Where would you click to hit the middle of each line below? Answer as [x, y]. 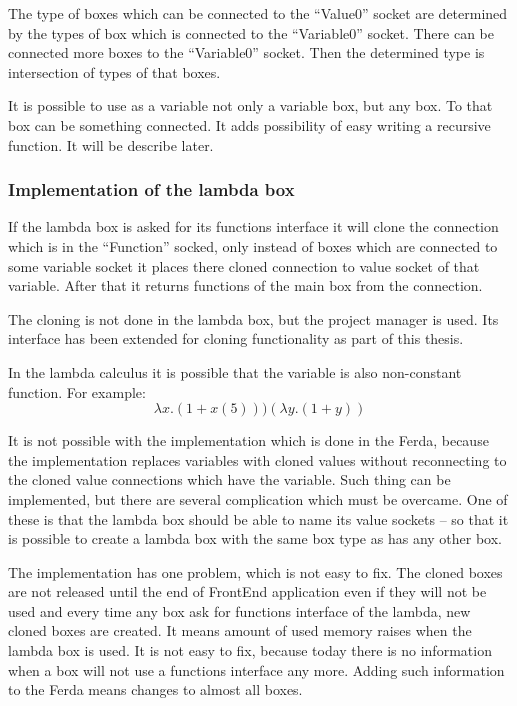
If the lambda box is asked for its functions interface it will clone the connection [253, 226]
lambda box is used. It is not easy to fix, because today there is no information [250, 650]
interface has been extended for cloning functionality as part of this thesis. [236, 338]
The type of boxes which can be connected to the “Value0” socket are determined [258, 13]
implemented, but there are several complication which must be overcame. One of [258, 498]
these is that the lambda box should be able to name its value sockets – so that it [258, 518]
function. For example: [77, 391]
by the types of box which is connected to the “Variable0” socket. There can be [251, 32]
